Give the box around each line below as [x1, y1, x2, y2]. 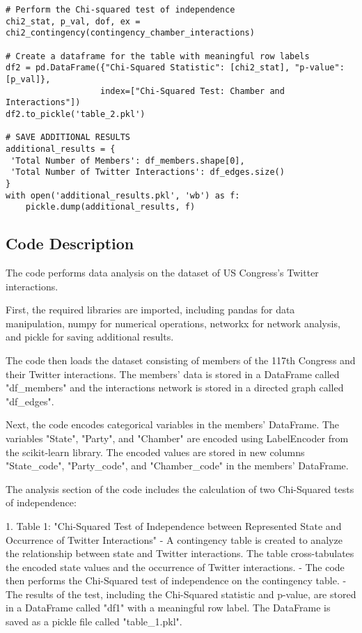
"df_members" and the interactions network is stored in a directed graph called [6, 380, 344, 395]
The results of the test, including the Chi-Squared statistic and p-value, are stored [6, 586, 356, 601]
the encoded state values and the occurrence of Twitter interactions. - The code [6, 559, 345, 574]
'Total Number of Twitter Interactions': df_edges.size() [10, 167, 285, 178]
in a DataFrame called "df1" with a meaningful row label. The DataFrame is [6, 600, 331, 615]
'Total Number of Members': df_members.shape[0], [10, 155, 245, 166]
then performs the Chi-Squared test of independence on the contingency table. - [6, 573, 347, 588]
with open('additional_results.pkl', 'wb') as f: [6, 190, 240, 201]
